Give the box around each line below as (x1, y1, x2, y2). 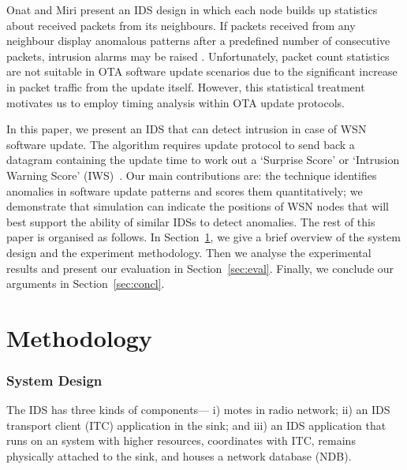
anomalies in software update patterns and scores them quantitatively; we (6, 182, 363, 199)
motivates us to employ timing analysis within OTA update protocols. (6, 94, 345, 110)
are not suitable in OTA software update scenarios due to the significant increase (6, 63, 398, 80)
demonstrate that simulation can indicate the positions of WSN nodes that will (6, 198, 390, 214)
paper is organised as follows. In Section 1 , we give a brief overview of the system (6, 229, 401, 245)
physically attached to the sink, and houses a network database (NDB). (6, 448, 352, 464)
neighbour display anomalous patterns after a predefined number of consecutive (6, 32, 390, 49)
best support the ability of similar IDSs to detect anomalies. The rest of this (6, 213, 375, 229)
